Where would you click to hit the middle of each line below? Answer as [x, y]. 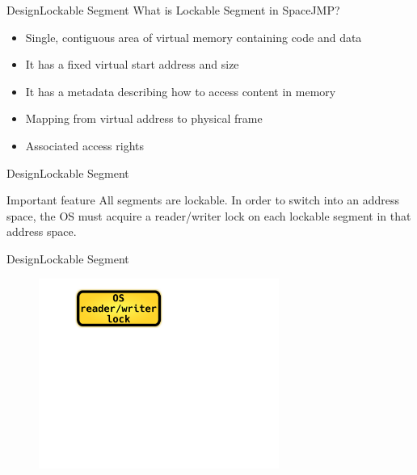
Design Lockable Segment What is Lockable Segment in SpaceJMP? [173, 10]
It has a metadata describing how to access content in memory [181, 91]
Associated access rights [85, 145]
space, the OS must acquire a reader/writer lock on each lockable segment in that [209, 215]
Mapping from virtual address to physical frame [144, 118]
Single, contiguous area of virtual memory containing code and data [194, 37]
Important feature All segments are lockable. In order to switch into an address [203, 200]
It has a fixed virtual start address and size [132, 64]
